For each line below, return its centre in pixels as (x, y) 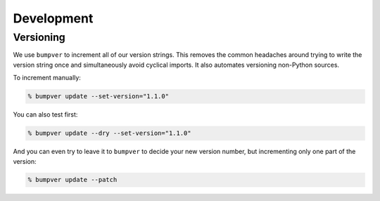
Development (53, 18)
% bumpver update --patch (72, 180)
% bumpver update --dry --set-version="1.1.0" (109, 133)
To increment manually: (47, 78)
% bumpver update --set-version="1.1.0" (98, 96)
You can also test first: (45, 115)
